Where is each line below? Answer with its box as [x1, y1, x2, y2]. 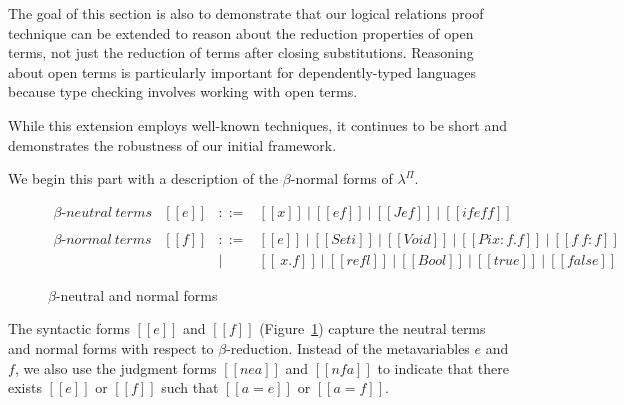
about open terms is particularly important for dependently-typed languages [8, 61, 476, 82]
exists [8, 377, 42, 398]
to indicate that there [377, 357, 509, 378]
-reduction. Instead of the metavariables [226, 338, 470, 359]
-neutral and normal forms [55, 284, 218, 305]
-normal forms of [290, 168, 393, 189]
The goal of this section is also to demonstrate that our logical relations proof [8, 3, 484, 23]
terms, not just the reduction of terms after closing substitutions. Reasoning [8, 42, 474, 63]
